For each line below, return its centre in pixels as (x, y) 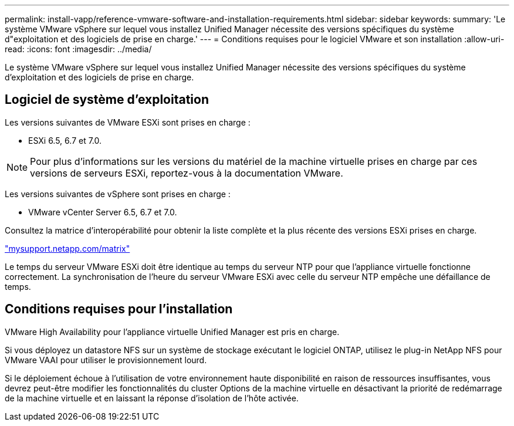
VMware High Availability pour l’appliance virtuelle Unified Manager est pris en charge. (172, 332)
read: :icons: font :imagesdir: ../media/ (78, 49)
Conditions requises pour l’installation (119, 309)
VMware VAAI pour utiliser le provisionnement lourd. (106, 360)
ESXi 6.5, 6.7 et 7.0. (65, 140)
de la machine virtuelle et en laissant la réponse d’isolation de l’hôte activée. (152, 398)
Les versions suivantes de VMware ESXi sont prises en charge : (128, 122)
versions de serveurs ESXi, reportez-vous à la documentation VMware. (187, 173)
